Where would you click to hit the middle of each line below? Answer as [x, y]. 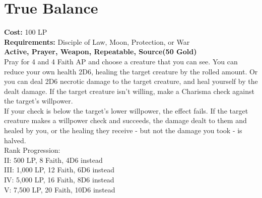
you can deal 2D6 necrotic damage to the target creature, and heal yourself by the [131, 81]
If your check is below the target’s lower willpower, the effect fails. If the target [126, 110]
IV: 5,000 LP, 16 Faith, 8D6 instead [59, 180]
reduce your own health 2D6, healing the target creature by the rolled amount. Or [131, 71]
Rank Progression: [32, 150]
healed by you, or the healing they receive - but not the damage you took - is [123, 130]
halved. [15, 140]
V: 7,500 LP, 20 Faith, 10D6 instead [60, 189]
